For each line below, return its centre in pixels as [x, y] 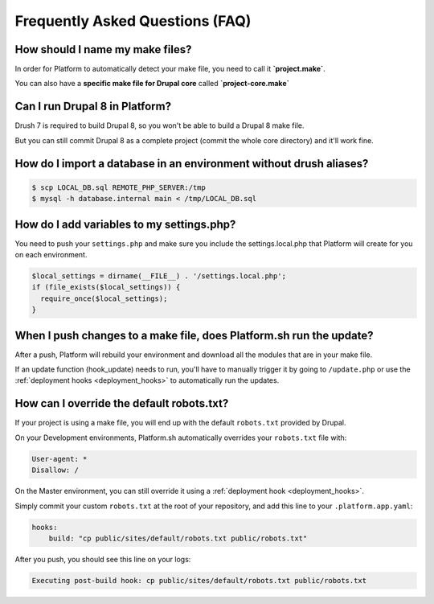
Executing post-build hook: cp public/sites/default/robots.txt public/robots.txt [199, 580]
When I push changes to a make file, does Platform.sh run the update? [194, 335]
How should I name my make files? [103, 49]
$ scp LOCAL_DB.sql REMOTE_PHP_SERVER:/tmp [119, 187]
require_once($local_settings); [104, 298]
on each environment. [51, 255]
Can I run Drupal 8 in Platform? [93, 107]
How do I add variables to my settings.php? [125, 224]
